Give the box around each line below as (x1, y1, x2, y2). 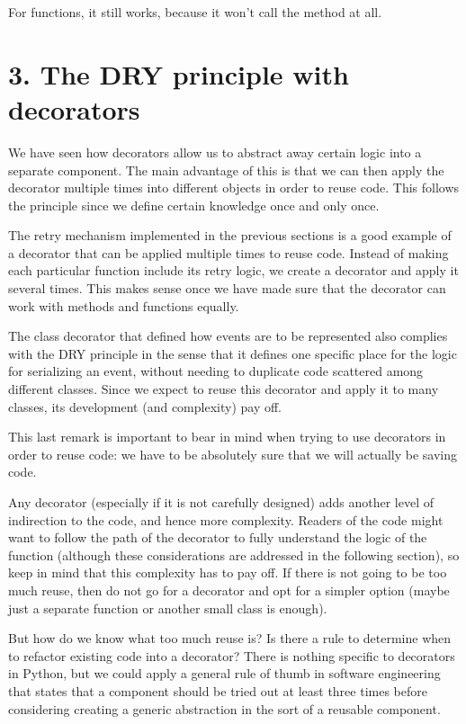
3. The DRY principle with (8, 55, 349, 92)
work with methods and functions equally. (8, 296, 239, 315)
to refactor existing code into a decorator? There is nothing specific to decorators (8, 646, 455, 665)
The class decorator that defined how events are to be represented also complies (8, 326, 448, 345)
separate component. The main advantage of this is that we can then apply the (8, 160, 444, 179)
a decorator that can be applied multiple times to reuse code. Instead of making (8, 243, 449, 262)
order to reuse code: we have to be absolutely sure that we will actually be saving (8, 444, 457, 463)
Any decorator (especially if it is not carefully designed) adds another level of (8, 493, 434, 511)
